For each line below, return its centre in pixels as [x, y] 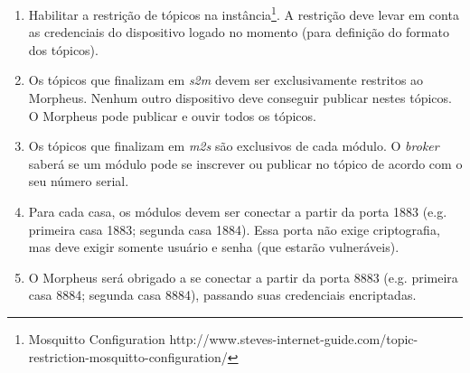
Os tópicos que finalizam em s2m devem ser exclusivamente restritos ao [226, 80]
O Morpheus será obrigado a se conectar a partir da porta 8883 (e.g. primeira [243, 277]
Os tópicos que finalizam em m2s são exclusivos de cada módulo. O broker [234, 146]
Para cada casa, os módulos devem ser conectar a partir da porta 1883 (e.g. [238, 211]
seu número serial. [79, 181]
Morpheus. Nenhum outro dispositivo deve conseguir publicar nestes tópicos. [240, 98]
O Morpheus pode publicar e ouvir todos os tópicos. [172, 115]
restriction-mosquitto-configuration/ [128, 356]
